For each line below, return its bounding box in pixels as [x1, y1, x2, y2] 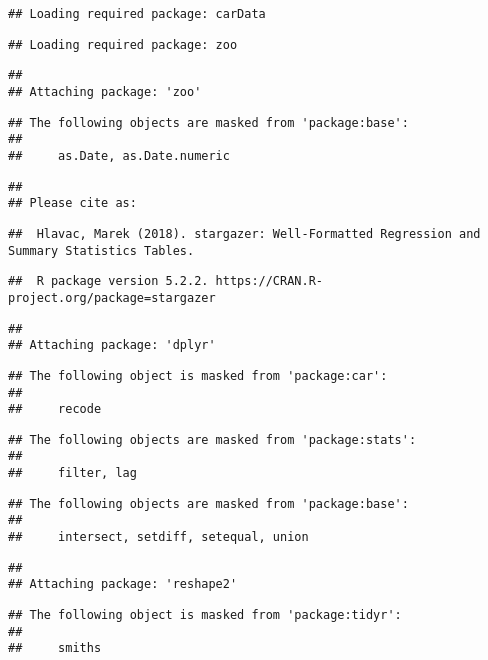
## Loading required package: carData [8, 7, 266, 21]
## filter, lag [8, 466, 137, 481]
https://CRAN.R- [215, 274, 323, 289]
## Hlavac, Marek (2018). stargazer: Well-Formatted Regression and [8, 226, 481, 241]
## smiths [8, 641, 102, 656]
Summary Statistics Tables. [8, 243, 195, 258]
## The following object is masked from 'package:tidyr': [8, 608, 402, 623]
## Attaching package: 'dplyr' [8, 338, 216, 353]
